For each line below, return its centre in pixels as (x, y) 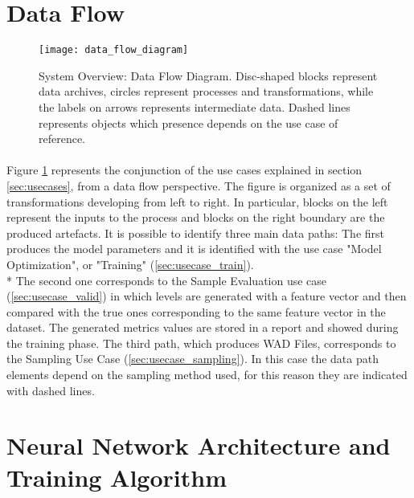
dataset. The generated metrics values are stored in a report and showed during (203, 327)
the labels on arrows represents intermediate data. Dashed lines (195, 106)
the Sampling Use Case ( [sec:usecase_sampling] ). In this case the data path (193, 359)
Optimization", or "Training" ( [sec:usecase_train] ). (130, 264)
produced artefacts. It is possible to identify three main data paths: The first (196, 233)
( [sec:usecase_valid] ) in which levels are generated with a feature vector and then (207, 296)
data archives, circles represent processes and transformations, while (206, 91)
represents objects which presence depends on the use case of (189, 122)
